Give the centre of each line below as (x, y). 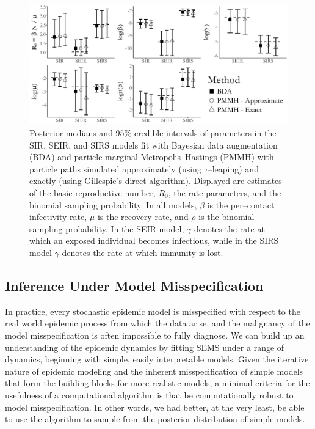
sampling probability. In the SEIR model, (107, 228)
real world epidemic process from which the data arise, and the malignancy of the (157, 323)
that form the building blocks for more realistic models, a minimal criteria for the (157, 383)
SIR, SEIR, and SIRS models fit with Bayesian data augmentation (154, 145)
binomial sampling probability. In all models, (113, 204)
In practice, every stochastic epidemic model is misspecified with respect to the (153, 311)
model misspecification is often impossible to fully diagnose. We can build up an (155, 335)
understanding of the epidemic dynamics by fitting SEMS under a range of (145, 347)
